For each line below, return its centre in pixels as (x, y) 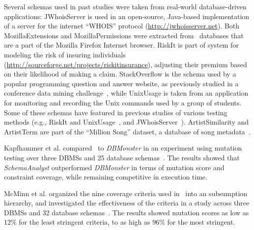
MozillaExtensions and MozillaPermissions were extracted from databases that (124, 35)
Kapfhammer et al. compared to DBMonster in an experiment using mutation (123, 148)
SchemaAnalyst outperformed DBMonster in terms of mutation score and (114, 167)
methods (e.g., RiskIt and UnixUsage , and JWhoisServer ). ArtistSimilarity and (127, 122)
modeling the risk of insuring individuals (65, 54)
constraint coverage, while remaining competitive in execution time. (106, 177)
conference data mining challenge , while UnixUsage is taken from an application (126, 93)
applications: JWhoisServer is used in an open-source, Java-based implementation (127, 16)
